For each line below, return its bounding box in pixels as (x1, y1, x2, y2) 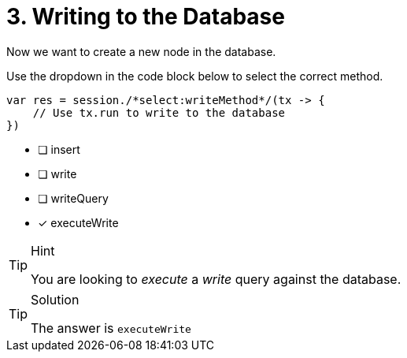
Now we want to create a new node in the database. (6, 44, 276, 58)
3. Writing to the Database (6, 3, 285, 30)
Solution (31, 291, 80, 308)
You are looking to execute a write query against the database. (31, 270, 401, 287)
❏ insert (38, 142, 80, 156)
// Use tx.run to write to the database (32, 106, 286, 119)
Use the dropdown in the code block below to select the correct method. (6, 69, 383, 83)
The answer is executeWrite (31, 319, 191, 336)
